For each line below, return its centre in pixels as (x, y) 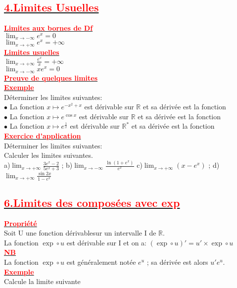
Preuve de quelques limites (51, 77)
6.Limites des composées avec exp (92, 202)
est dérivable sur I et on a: (106, 242)
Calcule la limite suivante (42, 281)
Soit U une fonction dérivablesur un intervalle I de (80, 233)
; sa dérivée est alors (177, 262)
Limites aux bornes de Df (48, 28)
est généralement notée (101, 262)
